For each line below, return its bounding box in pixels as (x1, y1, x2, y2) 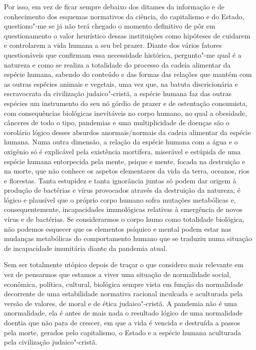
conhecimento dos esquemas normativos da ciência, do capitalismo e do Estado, (4, 11, 244, 21)
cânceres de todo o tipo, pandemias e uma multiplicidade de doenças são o (4, 117, 230, 128)
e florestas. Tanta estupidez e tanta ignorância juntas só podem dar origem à (4, 175, 236, 185)
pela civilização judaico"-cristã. (4, 337, 97, 347)
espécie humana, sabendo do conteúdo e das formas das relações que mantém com (4, 69, 252, 79)
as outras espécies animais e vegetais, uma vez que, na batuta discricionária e (4, 78, 238, 89)
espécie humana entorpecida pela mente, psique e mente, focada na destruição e (4, 156, 245, 166)
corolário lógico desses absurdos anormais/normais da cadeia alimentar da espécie (4, 127, 251, 137)
